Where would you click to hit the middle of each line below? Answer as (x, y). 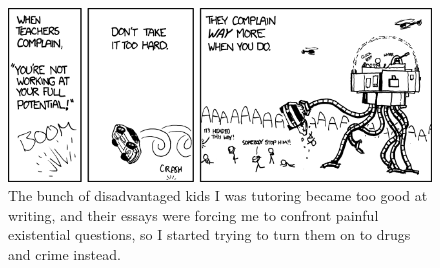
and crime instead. (64, 253)
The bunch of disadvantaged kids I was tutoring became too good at (218, 195)
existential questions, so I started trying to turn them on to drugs (209, 234)
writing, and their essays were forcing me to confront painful (193, 214)
